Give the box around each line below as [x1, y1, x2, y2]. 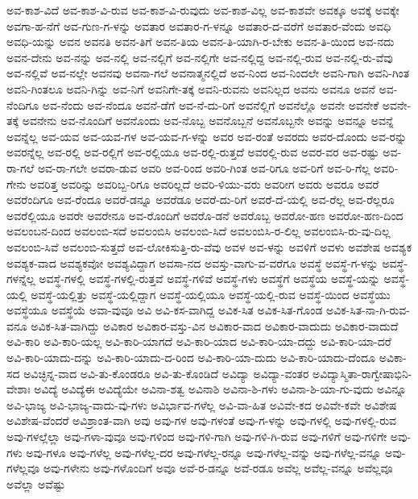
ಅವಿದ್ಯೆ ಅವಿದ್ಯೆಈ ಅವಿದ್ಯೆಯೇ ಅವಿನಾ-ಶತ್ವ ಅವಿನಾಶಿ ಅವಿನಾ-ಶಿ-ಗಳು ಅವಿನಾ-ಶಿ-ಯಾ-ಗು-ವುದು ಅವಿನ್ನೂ [34, 380, 407, 397]
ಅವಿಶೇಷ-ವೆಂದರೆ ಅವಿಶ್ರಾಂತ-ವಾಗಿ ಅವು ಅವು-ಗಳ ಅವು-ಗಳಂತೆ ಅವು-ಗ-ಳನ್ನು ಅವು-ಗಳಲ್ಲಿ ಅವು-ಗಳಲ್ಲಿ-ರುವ [6, 412, 397, 429]
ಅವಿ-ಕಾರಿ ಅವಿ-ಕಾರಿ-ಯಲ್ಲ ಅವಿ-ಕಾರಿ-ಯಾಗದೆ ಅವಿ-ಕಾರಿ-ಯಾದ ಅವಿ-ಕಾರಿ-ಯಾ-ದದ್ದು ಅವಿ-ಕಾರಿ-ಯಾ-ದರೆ [6, 333, 391, 350]
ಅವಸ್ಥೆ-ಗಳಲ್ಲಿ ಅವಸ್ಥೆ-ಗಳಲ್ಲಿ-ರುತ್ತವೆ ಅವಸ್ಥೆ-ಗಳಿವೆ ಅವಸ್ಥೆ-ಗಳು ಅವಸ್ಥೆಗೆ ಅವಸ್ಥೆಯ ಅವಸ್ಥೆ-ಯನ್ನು [39, 270, 380, 287]
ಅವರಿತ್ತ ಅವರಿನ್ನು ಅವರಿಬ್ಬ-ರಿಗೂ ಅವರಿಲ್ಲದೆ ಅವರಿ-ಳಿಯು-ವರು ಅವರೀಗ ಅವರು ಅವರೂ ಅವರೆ [30, 175, 379, 192]
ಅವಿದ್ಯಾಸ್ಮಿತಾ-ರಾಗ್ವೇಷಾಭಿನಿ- [312, 364, 412, 381]
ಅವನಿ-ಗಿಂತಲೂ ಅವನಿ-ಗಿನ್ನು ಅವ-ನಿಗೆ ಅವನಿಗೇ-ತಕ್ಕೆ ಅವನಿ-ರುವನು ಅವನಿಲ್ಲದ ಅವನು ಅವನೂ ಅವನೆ [6, 80, 375, 97]
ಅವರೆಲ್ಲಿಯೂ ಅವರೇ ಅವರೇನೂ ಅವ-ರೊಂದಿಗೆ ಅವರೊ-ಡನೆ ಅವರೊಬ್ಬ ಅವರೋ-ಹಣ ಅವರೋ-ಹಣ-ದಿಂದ [6, 206, 404, 223]
